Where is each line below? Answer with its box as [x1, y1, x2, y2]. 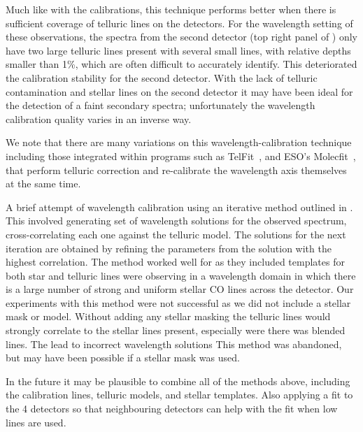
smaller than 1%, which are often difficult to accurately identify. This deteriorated [6, 57, 357, 71]
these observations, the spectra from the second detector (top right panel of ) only [6, 29, 358, 44]
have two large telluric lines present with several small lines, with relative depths [6, 43, 351, 57]
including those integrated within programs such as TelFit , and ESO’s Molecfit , [6, 148, 356, 163]
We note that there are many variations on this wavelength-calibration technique [6, 135, 352, 150]
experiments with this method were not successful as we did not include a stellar [6, 295, 351, 310]
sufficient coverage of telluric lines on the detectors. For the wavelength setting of [6, 15, 353, 30]
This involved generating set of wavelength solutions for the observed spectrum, [6, 213, 347, 228]
